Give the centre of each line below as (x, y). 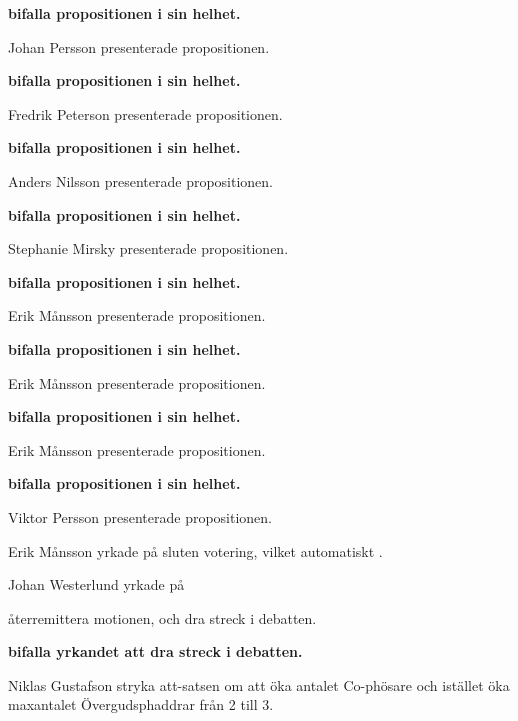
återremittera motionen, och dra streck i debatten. (162, 617)
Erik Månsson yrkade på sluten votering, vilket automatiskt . (195, 550)
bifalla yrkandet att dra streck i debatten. (155, 651)
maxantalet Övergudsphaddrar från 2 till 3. (141, 704)
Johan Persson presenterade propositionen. (139, 46)
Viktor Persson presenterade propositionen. (140, 516)
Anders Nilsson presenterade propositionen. (141, 180)
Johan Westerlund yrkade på (96, 584)
